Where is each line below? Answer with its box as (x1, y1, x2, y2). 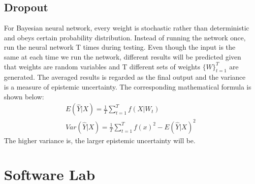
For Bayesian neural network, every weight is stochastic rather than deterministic (4, 23, 250, 33)
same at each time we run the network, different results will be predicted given (4, 51, 241, 61)
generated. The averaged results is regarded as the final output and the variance (4, 72, 246, 82)
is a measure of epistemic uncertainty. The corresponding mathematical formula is (4, 81, 252, 92)
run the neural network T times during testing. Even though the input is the (4, 42, 236, 52)
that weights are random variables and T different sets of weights (4, 61, 200, 71)
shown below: (4, 91, 44, 101)
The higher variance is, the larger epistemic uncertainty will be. (4, 135, 195, 145)
